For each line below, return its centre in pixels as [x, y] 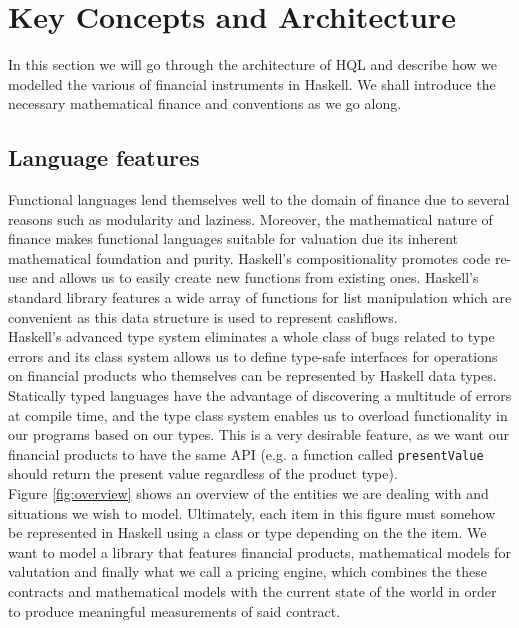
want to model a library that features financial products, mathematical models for [259, 551]
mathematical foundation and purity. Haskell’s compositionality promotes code [249, 257]
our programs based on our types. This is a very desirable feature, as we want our [258, 434]
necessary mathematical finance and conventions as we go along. [205, 103]
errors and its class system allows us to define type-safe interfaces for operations [253, 355]
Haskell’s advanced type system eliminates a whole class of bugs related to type [251, 336]
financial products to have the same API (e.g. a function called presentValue [246, 453]
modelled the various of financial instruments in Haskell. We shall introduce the [252, 83]
